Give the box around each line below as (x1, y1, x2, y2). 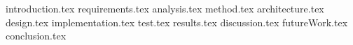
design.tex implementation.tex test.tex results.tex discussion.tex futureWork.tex (6, 15, 348, 29)
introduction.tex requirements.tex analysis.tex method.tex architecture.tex (6, 1, 324, 15)
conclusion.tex (6, 28, 67, 43)
